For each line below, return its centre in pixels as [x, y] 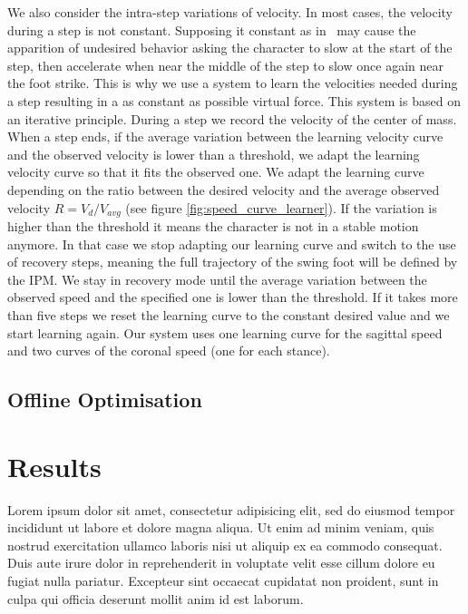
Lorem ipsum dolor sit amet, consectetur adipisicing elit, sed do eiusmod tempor [231, 509]
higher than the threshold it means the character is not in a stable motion [213, 225]
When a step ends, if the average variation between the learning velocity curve [225, 136]
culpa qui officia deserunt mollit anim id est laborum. [156, 598]
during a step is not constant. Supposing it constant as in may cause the [212, 29]
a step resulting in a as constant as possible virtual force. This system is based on [234, 100]
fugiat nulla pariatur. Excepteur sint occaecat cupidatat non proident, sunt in [223, 581]
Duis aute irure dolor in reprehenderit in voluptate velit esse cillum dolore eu [221, 563]
